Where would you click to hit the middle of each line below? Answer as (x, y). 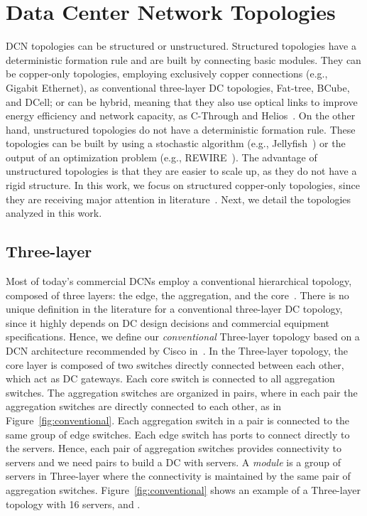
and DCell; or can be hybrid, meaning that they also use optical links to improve (182, 101)
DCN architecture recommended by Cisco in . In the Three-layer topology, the (177, 351)
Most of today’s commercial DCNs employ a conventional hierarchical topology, (179, 281)
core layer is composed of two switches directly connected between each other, (175, 364)
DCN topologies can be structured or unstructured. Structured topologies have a (181, 46)
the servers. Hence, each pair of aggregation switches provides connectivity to (174, 448)
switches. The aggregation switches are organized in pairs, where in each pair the (182, 392)
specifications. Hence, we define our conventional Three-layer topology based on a (183, 337)
